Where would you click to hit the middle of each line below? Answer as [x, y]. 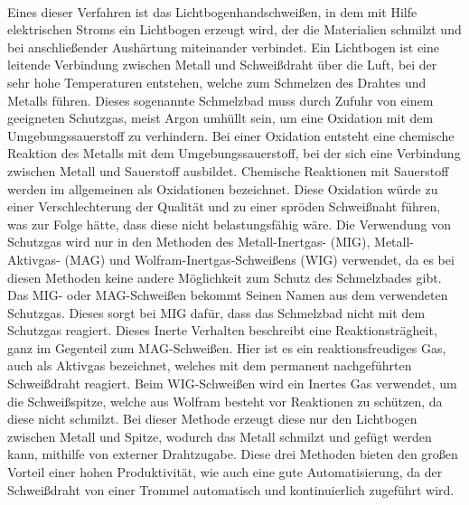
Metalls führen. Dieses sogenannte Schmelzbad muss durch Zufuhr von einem [220, 100]
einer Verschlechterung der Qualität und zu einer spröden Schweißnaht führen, [224, 206]
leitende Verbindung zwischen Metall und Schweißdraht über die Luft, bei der [222, 65]
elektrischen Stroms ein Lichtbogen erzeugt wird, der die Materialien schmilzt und [234, 29]
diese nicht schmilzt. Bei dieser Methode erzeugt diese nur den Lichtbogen [212, 419]
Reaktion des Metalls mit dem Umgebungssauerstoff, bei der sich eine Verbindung [234, 153]
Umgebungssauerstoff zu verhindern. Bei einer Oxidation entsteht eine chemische [231, 135]
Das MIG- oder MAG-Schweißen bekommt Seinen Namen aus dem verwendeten [228, 295]
